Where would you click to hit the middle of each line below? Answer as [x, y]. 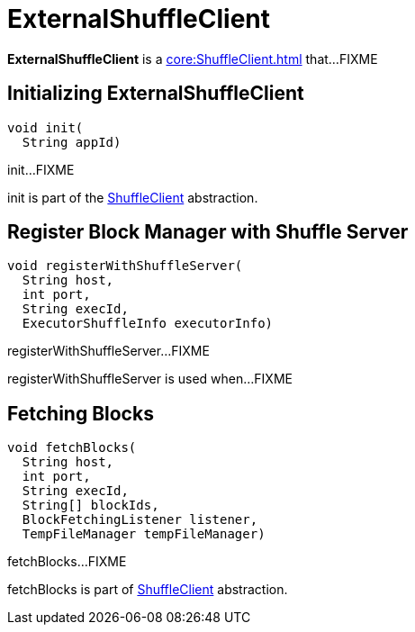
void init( [45, 127]
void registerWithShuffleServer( [125, 266]
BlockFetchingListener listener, [140, 520]
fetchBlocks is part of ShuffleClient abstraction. [148, 590]
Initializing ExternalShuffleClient [156, 94]
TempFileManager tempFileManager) [144, 534]
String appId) [72, 142]
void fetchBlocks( [72, 448]
